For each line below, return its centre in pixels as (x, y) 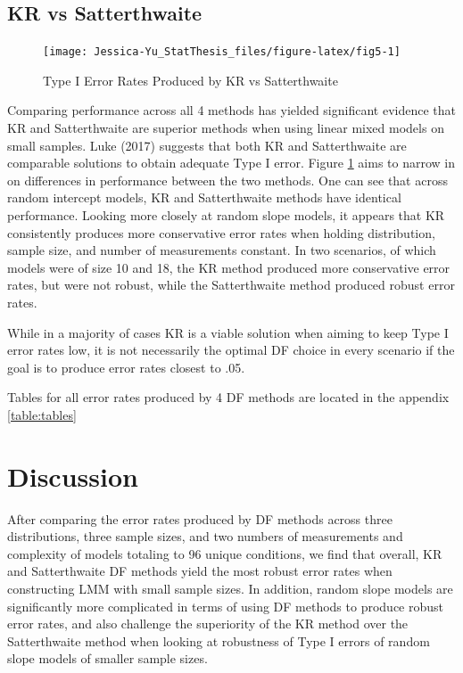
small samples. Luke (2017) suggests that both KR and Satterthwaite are (207, 145)
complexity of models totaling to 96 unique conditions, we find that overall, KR (225, 553)
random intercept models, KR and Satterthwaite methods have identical (204, 197)
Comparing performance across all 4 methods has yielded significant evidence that (231, 110)
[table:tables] (42, 414)
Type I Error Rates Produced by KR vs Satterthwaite (190, 80)
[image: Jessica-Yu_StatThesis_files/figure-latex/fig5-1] (222, 52)
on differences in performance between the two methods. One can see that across (227, 180)
